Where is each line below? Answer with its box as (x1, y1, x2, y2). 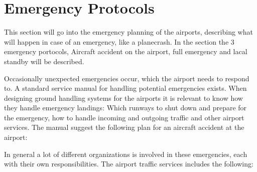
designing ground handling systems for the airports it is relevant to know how (4, 92, 243, 103)
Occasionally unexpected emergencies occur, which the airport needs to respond (4, 73, 249, 83)
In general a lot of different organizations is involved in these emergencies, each (4, 148, 247, 159)
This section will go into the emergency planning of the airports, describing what (4, 27, 253, 37)
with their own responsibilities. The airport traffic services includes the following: (4, 158, 253, 169)
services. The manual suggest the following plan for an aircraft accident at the (4, 122, 244, 132)
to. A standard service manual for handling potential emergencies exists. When (4, 83, 247, 93)
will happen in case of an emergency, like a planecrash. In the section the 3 (4, 36, 234, 47)
